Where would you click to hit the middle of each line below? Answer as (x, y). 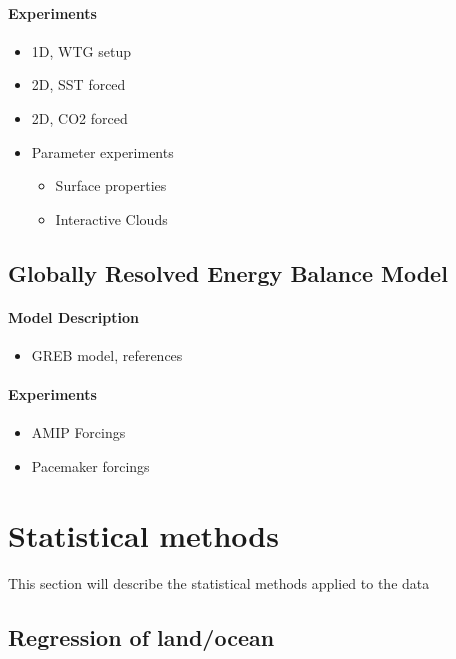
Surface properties (111, 185)
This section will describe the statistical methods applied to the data (219, 582)
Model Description (73, 316)
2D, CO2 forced (79, 117)
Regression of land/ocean (141, 636)
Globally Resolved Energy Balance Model (228, 272)
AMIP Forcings (78, 432)
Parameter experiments (102, 151)
